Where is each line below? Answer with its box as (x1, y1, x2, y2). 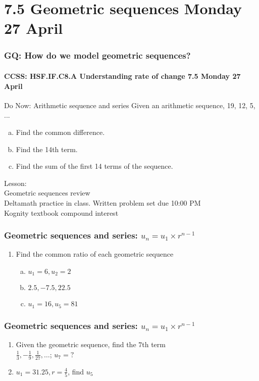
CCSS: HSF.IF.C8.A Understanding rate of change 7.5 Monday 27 (4, 71, 241, 81)
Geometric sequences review (4, 187, 90, 198)
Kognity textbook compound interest (4, 207, 119, 218)
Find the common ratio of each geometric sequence (16, 249, 174, 259)
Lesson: (4, 177, 27, 188)
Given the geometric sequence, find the (16, 339, 136, 350)
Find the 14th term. (16, 144, 78, 154)
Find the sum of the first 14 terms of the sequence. (16, 161, 173, 171)
